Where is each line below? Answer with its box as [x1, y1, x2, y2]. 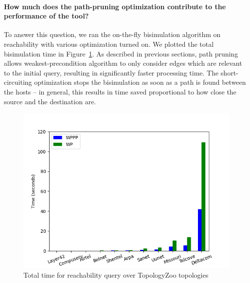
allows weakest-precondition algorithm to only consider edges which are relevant [4, 58, 242, 68]
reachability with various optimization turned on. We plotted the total [4, 38, 214, 49]
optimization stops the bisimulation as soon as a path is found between [34, 77, 246, 87]
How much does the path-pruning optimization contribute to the [4, 1, 226, 11]
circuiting [4, 77, 32, 87]
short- [220, 67, 238, 77]
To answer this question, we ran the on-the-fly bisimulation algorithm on [4, 29, 221, 39]
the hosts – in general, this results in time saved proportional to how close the [4, 86, 236, 96]
